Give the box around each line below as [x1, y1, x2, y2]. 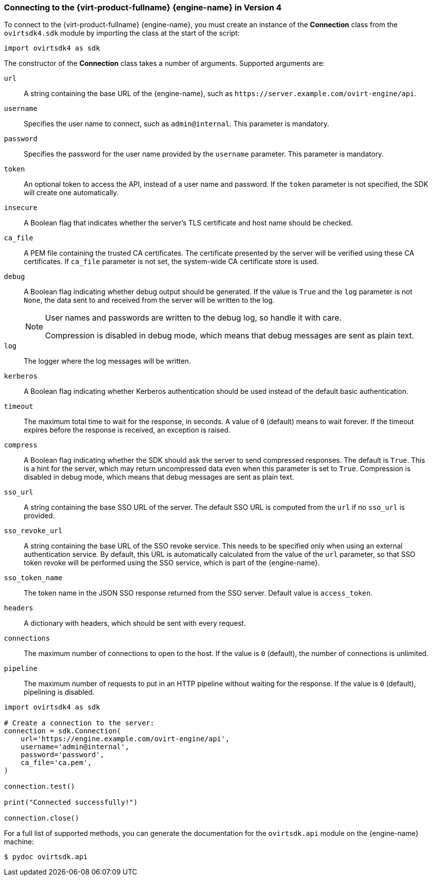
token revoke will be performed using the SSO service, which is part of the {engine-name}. [24, 558, 320, 567]
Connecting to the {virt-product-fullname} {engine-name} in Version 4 [4, 2, 282, 12]
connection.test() [4, 782, 75, 791]
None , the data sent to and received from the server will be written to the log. [24, 296, 275, 305]
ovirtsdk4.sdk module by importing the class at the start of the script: [4, 29, 240, 38]
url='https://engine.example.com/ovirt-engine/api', [20, 735, 230, 743]
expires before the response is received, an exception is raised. [24, 426, 231, 435]
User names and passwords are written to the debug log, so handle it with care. [45, 313, 342, 323]
